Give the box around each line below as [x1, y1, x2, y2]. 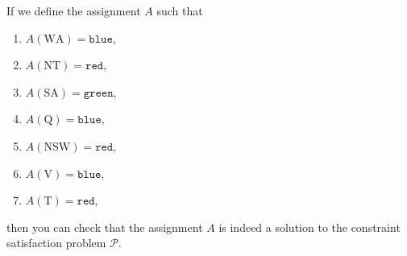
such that [156, 2, 203, 19]
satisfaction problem [6, 234, 106, 251]
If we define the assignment [6, 2, 141, 19]
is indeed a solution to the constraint [218, 218, 401, 235]
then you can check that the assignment [6, 218, 203, 235]
